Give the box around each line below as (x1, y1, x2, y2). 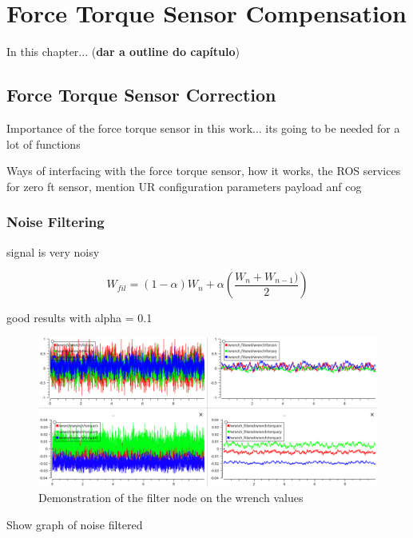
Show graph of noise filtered (6, 516, 143, 533)
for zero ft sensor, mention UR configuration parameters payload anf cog (6, 177, 362, 194)
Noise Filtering (6, 212, 105, 232)
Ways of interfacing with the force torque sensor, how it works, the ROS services (6, 162, 401, 179)
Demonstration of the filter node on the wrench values (38, 489, 304, 506)
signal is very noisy (6, 243, 100, 260)
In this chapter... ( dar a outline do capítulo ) (6, 43, 240, 60)
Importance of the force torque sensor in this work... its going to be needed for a (6, 119, 400, 136)
